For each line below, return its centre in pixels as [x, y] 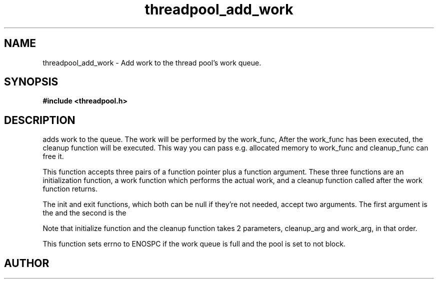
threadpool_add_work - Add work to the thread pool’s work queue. [152, 62]
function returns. [70, 189]
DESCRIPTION [40, 120]
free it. [53, 156]
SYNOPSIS [31, 82]
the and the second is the [84, 213]
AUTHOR [27, 263]
